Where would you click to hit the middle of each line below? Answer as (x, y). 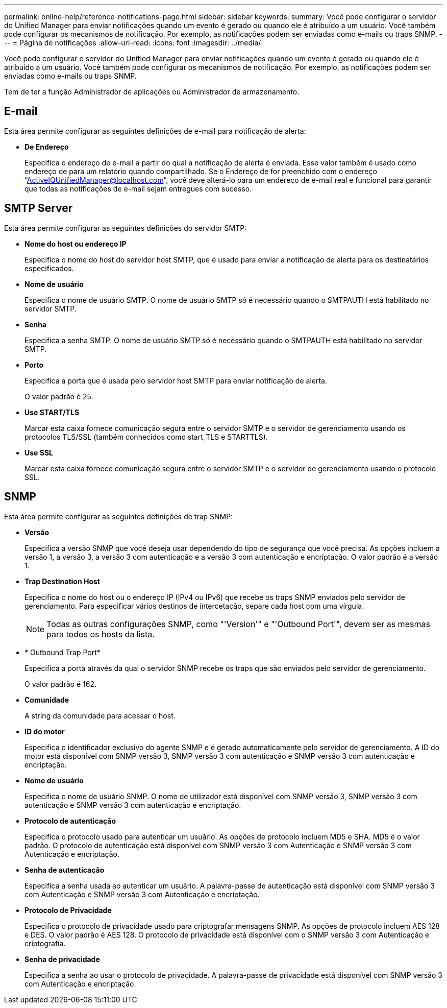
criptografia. (45, 943)
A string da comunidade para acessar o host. (100, 715)
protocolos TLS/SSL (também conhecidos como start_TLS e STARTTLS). (146, 437)
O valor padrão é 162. (60, 684)
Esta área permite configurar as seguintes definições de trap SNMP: (119, 516)
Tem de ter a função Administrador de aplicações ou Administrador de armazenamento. (152, 92)
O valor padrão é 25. (59, 396)
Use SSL (39, 452)
